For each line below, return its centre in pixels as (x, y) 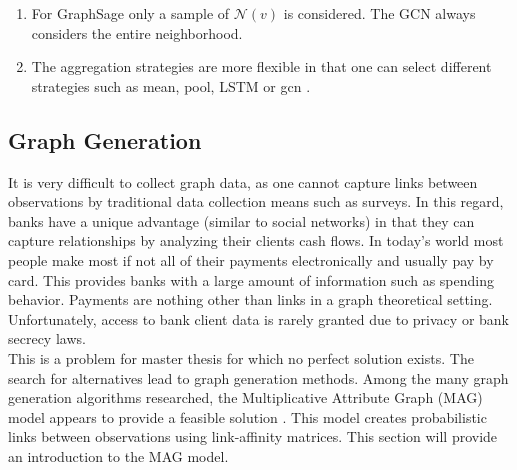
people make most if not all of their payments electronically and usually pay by (251, 259)
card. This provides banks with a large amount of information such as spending (251, 279)
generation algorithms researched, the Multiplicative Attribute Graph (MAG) (245, 397)
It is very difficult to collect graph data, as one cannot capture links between (243, 181)
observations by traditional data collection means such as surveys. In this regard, (256, 201)
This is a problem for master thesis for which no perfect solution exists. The (241, 357)
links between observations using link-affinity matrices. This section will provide (253, 436)
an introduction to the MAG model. (118, 455)
